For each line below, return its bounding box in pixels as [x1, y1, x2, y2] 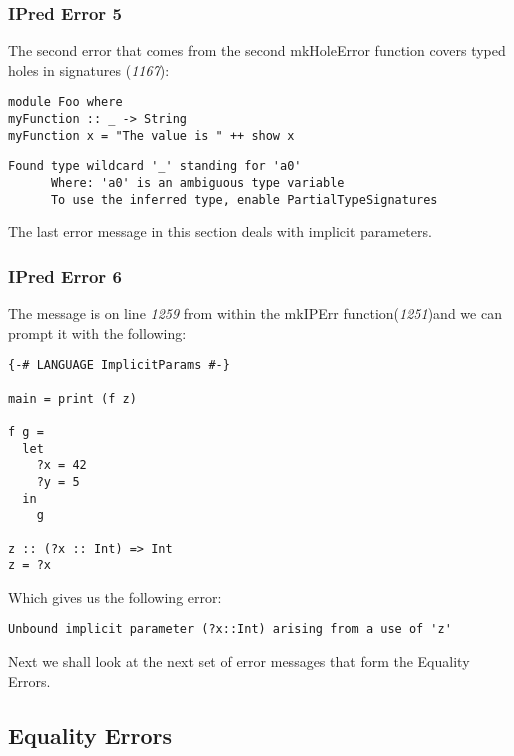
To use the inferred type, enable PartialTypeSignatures [50, 192, 438, 207]
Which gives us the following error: [8, 586, 222, 607]
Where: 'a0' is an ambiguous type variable [50, 176, 345, 191]
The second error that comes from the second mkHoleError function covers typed [8, 40, 506, 61]
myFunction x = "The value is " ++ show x [8, 128, 295, 143]
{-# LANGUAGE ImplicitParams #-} [8, 358, 230, 373]
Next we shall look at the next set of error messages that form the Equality [8, 651, 470, 672]
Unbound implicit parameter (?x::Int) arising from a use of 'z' [8, 622, 452, 637]
